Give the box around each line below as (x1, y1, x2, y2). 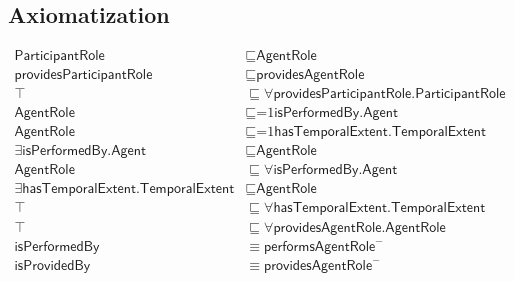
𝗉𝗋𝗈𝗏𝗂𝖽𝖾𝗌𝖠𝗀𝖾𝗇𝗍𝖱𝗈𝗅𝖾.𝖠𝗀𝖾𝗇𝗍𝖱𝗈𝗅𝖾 (273, 220, 446, 235)
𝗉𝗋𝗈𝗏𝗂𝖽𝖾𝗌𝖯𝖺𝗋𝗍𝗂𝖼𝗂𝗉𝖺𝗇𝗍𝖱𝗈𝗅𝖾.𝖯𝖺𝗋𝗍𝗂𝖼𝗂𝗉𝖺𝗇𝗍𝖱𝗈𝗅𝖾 (273, 87, 506, 102)
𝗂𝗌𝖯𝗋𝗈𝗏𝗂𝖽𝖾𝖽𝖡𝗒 (14, 258, 91, 273)
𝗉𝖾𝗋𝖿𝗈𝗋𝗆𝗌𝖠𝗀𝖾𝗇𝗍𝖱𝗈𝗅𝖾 (264, 239, 376, 254)
